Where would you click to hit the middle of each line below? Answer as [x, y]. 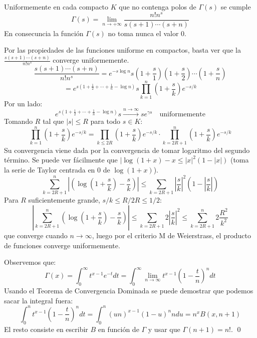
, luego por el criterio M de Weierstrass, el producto [172, 235]
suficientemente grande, [64, 200]
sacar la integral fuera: [39, 300]
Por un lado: [23, 103]
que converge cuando [36, 235]
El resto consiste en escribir [46, 329]
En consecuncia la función [44, 33]
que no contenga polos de [158, 7]
